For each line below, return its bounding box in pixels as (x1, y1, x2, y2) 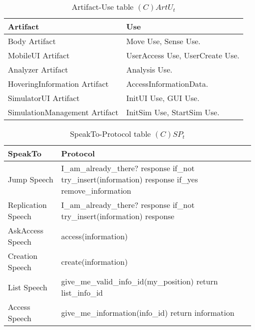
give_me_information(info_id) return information (61, 306, 234, 318)
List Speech (8, 281, 48, 293)
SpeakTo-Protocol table (70, 128, 151, 139)
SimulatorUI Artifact (8, 92, 80, 103)
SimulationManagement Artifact (8, 106, 119, 118)
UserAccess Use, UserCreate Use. (126, 50, 240, 61)
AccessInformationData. (126, 78, 208, 89)
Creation (8, 250, 38, 261)
